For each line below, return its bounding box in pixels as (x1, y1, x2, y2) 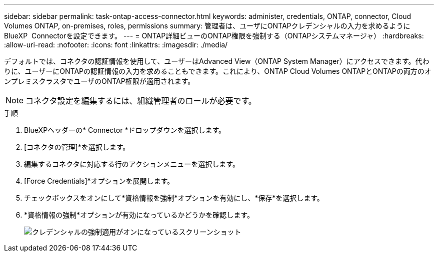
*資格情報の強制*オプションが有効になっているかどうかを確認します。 (24, 211, 254, 219)
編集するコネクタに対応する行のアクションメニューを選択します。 (24, 160, 239, 168)
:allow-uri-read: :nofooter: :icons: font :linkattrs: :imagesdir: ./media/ (4, 40, 228, 49)
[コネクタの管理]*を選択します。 (24, 143, 130, 151)
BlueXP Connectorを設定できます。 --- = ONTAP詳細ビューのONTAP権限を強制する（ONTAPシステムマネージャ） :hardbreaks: (4, 31, 424, 40)
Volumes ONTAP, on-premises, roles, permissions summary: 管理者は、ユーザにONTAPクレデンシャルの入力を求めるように (4, 21, 410, 30)
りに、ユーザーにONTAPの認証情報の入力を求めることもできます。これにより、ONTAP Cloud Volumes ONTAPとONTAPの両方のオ (4, 67, 431, 75)
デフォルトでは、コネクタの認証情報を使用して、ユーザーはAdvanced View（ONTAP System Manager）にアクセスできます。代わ (4, 57, 429, 65)
